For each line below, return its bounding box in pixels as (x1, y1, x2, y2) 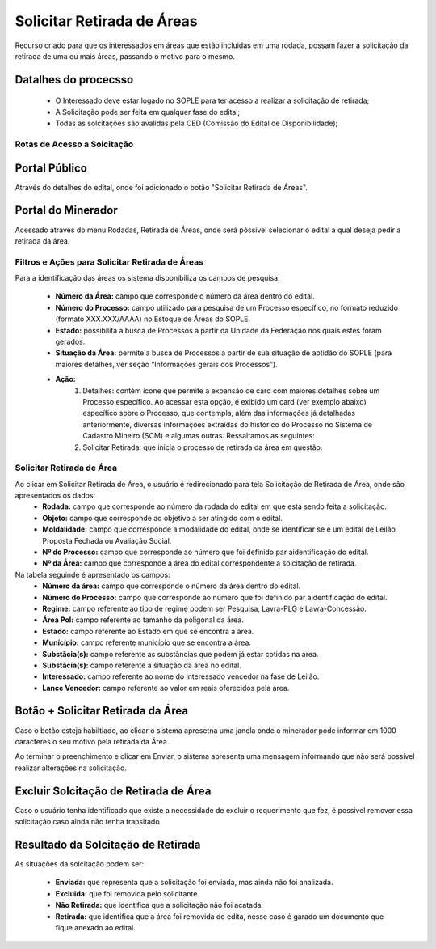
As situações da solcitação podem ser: (15, 858, 145, 869)
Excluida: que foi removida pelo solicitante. (55, 888, 199, 898)
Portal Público (15, 161, 88, 175)
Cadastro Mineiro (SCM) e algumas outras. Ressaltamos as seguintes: (82, 431, 315, 441)
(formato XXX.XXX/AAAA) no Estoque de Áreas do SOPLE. (55, 314, 250, 324)
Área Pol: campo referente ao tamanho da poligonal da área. (42, 615, 244, 625)
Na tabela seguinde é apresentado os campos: (15, 570, 170, 579)
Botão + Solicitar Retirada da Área (15, 704, 189, 718)
